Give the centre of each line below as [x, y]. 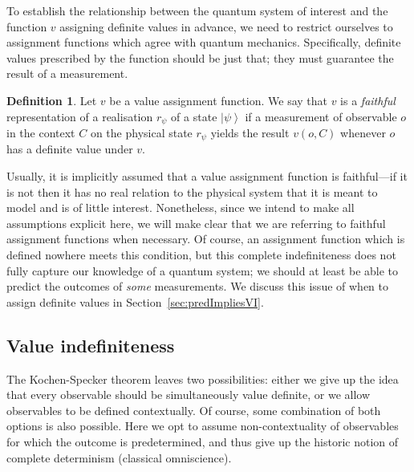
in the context [41, 133]
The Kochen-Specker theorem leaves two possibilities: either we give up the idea [203, 378]
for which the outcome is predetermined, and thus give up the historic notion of [203, 441]
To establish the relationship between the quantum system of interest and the [197, 10]
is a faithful [368, 100]
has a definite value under [70, 149]
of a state [194, 116]
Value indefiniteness [91, 345]
